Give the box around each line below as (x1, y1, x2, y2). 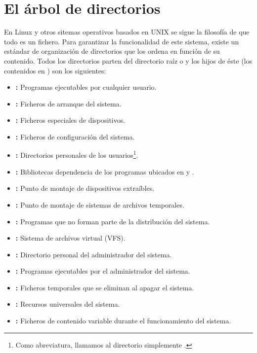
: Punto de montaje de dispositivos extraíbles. (15, 183, 155, 193)
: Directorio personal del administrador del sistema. (15, 249, 172, 259)
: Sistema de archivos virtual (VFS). (15, 233, 126, 243)
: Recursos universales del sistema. (15, 299, 120, 309)
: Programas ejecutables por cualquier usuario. (15, 82, 157, 92)
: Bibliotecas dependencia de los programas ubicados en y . (15, 166, 194, 176)
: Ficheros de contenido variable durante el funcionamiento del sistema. (15, 316, 231, 326)
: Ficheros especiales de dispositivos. (15, 115, 126, 125)
